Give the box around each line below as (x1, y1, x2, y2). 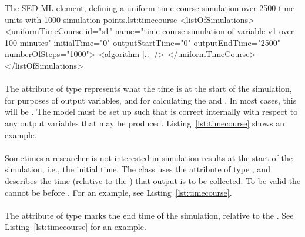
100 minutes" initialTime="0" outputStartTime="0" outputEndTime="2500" (5, 36, 281, 48)
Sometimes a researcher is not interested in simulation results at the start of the (5, 151, 293, 163)
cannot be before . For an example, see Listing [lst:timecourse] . (5, 186, 232, 198)
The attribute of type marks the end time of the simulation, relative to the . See (5, 209, 294, 221)
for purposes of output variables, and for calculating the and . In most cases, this (5, 94, 297, 106)
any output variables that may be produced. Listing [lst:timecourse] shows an (5, 116, 285, 129)
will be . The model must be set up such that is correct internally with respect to (5, 105, 298, 118)
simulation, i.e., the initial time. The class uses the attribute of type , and (5, 163, 270, 175)
